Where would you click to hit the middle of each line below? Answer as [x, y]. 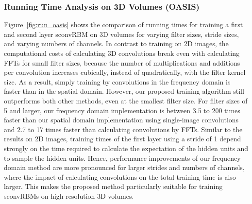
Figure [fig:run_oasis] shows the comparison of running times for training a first [124, 25]
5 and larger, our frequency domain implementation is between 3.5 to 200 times [122, 110]
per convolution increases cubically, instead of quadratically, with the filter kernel [125, 72]
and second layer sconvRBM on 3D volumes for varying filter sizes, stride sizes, [121, 34]
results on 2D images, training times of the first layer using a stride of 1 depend [123, 139]
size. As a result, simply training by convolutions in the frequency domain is [117, 81]
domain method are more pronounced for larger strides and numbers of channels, [124, 167]
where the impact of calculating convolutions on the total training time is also [120, 177]
